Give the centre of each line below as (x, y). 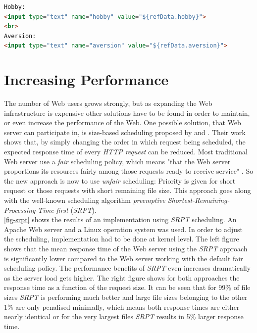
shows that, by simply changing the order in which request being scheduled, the (125, 142)
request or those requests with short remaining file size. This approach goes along (128, 190)
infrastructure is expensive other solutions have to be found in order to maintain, (127, 113)
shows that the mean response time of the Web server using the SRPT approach (126, 248)
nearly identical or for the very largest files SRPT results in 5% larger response (124, 316)
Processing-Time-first (36, 210)
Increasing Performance (86, 79)
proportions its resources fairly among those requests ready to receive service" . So (129, 171)
